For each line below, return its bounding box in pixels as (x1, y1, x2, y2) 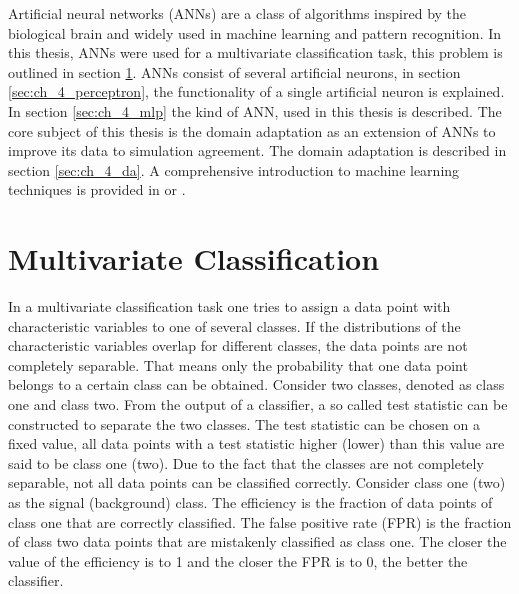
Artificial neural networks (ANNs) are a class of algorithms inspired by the (8, 3, 467, 23)
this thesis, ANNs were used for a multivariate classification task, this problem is (8, 42, 503, 63)
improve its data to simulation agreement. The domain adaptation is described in (8, 140, 507, 161)
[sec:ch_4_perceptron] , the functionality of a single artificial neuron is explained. (8, 81, 505, 102)
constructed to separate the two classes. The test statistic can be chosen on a (8, 413, 480, 434)
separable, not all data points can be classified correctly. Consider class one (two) (8, 472, 506, 493)
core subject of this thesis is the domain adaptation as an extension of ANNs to (8, 120, 496, 141)
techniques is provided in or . (8, 179, 186, 200)
